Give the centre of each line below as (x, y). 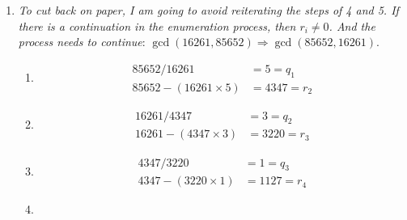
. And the (352, 25)
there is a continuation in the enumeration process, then (157, 25)
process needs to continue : (82, 42)
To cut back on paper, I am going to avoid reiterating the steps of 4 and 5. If (208, 10)
